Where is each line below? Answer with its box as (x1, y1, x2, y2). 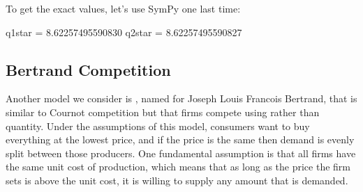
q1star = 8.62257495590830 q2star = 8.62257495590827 (6, 24, 242, 39)
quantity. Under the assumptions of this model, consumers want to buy (6, 118, 310, 133)
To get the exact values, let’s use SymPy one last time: (6, 1, 241, 15)
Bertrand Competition (6, 58, 171, 80)
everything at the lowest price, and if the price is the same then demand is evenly (6, 132, 355, 147)
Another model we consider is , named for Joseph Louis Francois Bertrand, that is (6, 91, 357, 106)
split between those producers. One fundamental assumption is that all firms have (6, 145, 356, 160)
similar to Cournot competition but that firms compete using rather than (6, 104, 320, 119)
